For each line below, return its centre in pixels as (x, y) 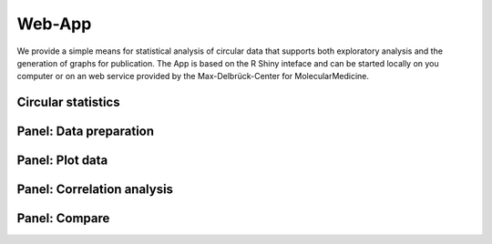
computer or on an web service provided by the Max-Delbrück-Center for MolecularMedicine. (193, 76)
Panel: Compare (63, 219)
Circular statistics (68, 102)
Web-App (54, 24)
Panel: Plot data (62, 161)
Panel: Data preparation (86, 132)
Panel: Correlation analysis (95, 190)
